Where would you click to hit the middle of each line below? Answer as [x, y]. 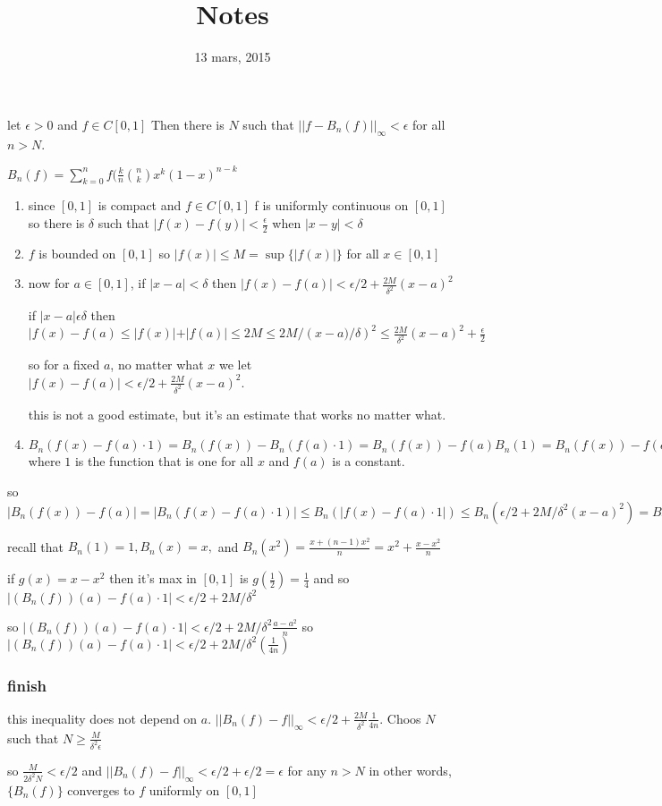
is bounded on [77, 253]
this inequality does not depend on [102, 718]
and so [331, 578]
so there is [56, 223]
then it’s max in [153, 578]
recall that [36, 546]
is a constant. [369, 461]
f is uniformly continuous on [331, 205]
